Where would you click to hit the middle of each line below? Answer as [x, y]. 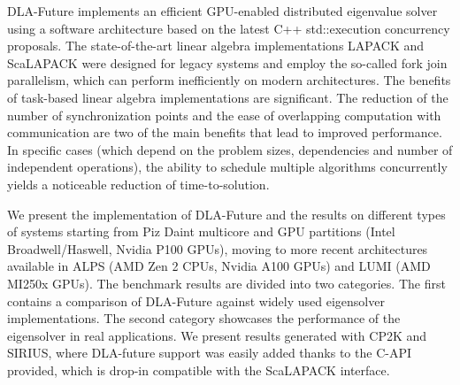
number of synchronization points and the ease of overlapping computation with [224, 115]
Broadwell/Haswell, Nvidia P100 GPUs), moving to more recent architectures [218, 248]
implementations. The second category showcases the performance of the [204, 318]
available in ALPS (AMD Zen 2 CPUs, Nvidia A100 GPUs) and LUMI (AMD [219, 266]
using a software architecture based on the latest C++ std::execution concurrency [229, 28]
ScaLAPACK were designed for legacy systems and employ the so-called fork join [227, 62]
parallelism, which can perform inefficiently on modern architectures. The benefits [229, 80]
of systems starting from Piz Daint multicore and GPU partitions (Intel [201, 231]
